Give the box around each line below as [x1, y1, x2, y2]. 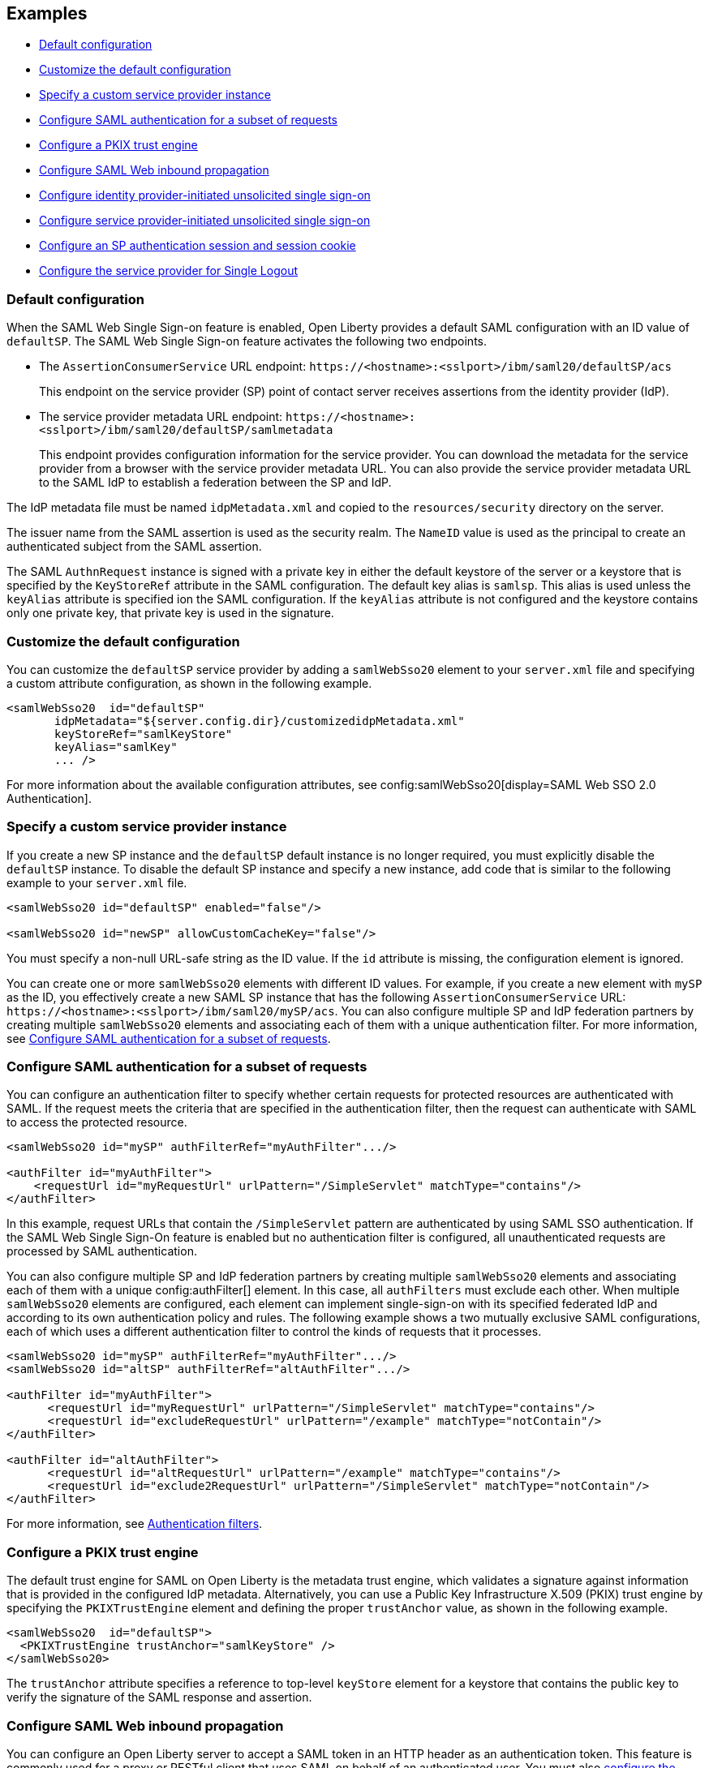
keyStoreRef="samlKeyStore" [54, 727, 233, 740]
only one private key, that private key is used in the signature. [6, 606, 334, 620]
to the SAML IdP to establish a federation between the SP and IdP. [39, 475, 392, 490]
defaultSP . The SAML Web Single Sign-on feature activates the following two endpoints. [6, 334, 487, 349]
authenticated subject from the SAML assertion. [6, 539, 262, 554]
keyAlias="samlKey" [54, 740, 178, 753]
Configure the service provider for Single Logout [39, 264, 298, 278]
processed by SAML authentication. [6, 1244, 197, 1259]
